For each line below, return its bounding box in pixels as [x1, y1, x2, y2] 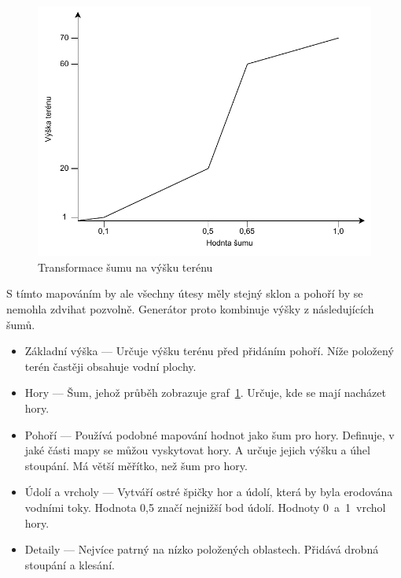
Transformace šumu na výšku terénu [38, 258, 213, 275]
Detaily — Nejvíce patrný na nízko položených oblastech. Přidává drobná [24, 541, 379, 558]
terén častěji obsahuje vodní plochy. [24, 358, 197, 374]
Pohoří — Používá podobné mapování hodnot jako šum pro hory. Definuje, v [24, 426, 395, 443]
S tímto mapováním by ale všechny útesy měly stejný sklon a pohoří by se [6, 285, 363, 302]
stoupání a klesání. [24, 556, 115, 572]
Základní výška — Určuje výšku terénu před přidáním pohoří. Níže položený [24, 343, 394, 359]
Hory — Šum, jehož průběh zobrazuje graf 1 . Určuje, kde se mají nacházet [24, 384, 386, 401]
